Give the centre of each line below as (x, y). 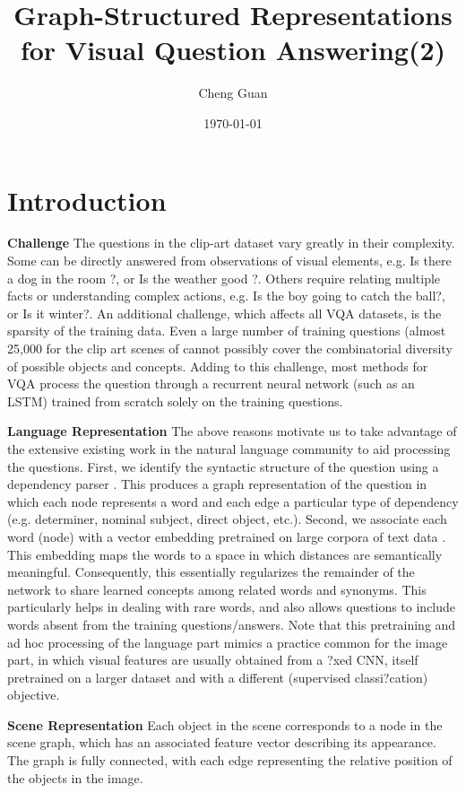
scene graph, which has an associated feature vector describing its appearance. (222, 742)
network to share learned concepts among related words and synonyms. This (217, 589)
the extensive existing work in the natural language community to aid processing (229, 448)
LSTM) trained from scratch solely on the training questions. (175, 401)
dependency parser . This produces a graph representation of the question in (217, 484)
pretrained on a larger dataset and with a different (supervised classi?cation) (218, 677)
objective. (34, 695)
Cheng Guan (233, 93)
